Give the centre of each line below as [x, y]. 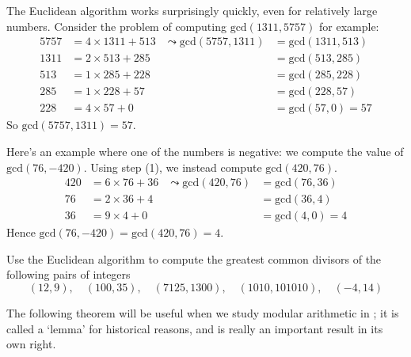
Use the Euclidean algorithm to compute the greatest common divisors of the [194, 258]
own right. [31, 344]
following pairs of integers [68, 274]
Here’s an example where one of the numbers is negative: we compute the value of [205, 151]
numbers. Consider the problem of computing [116, 26]
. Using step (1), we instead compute [173, 167]
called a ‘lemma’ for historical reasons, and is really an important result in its [195, 328]
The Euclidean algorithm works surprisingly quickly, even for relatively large [192, 10]
